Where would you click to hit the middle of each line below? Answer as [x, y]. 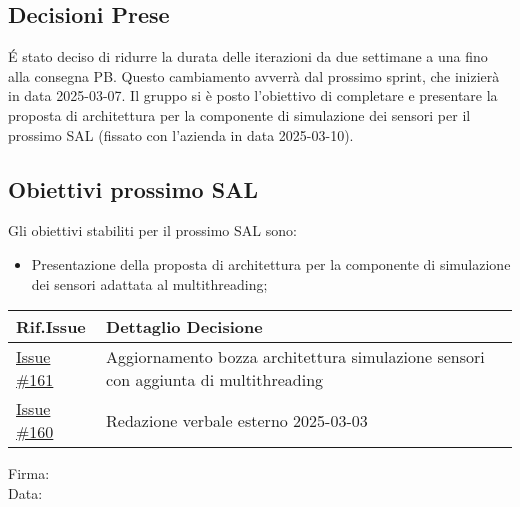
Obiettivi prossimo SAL [133, 188]
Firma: [29, 473]
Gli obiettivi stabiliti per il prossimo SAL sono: [152, 230]
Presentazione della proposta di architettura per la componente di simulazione [271, 263]
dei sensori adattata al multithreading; [149, 283]
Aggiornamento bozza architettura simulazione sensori [295, 357]
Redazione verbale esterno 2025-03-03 [237, 420]
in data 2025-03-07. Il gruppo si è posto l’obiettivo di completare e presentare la [253, 95]
